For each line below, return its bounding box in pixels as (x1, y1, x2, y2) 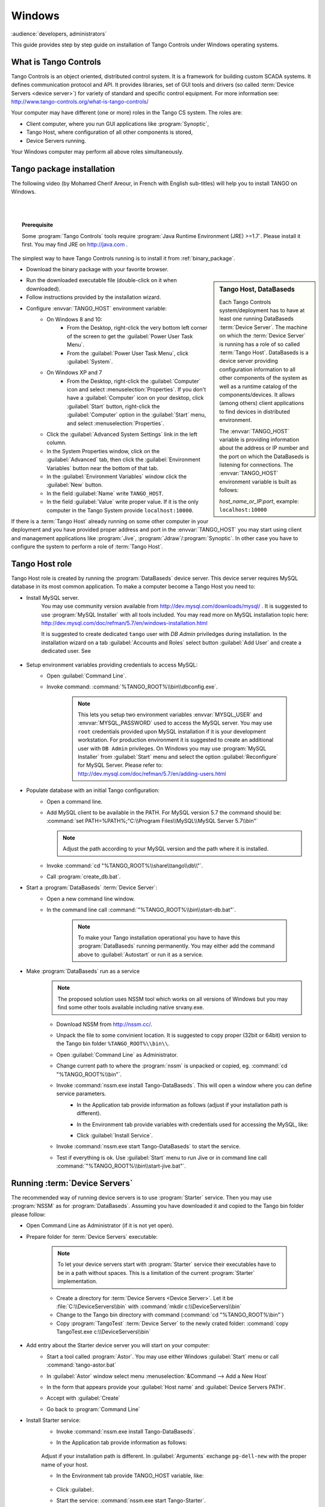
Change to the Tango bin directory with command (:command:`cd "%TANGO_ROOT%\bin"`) (56, 1311, 284, 1318)
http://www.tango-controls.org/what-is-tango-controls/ (11, 98, 149, 105)
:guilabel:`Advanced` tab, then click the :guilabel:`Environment (46, 456, 201, 464)
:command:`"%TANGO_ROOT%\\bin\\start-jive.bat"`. (56, 1162, 187, 1169)
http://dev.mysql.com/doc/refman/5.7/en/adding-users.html (78, 770, 226, 777)
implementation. (57, 1278, 97, 1285)
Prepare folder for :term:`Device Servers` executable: (26, 1233, 158, 1240)
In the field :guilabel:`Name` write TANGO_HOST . (46, 489, 164, 497)
